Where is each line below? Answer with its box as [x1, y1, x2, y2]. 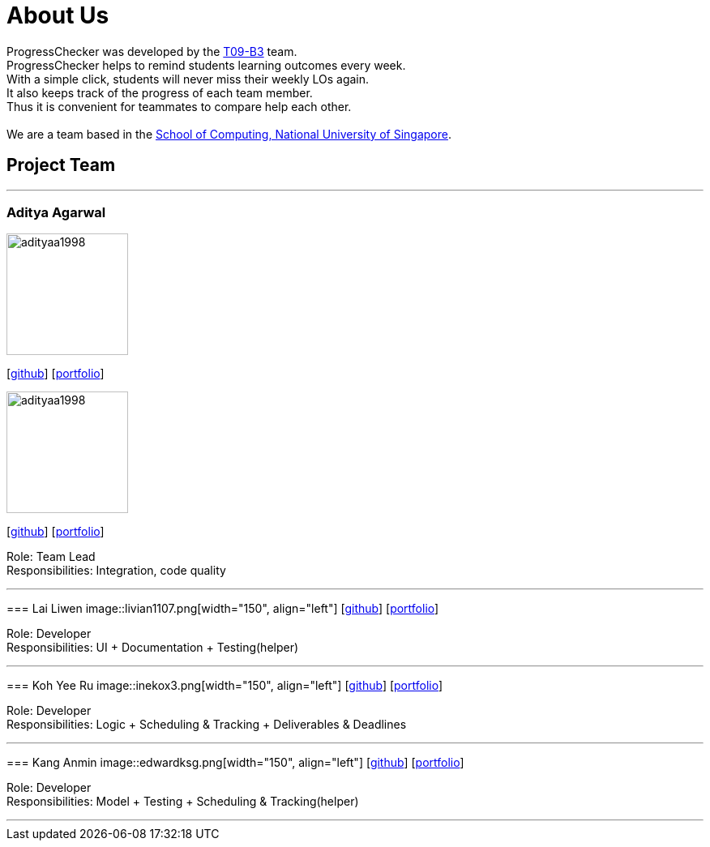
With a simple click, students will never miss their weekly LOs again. [6, 71, 370, 86]
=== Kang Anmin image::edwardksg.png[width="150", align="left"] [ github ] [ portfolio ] [6, 755, 464, 770]
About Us [6, 2, 109, 29]
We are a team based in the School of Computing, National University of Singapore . [6, 126, 452, 141]
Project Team [6, 155, 116, 176]
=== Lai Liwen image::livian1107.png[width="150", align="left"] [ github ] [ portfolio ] [6, 601, 439, 616]
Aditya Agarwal [6, 203, 106, 220]
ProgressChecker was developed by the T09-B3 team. [6, 44, 297, 58]
